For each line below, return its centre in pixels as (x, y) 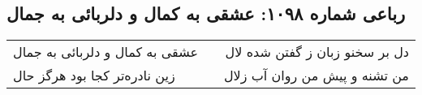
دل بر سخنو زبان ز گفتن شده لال (317, 52)
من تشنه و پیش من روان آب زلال (316, 76)
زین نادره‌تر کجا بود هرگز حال (94, 76)
